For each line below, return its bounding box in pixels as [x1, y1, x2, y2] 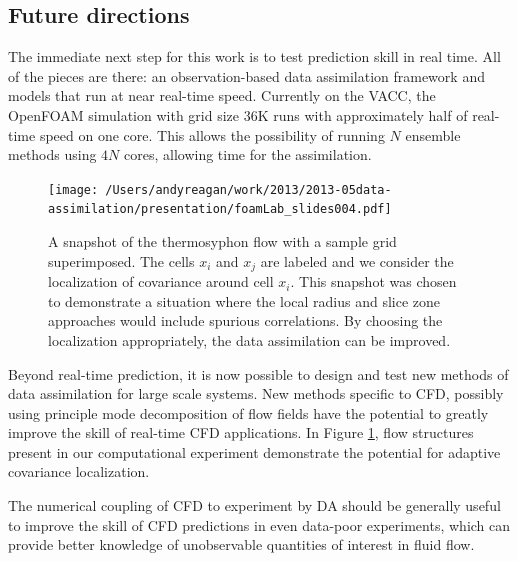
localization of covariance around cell [48, 271, 274, 292]
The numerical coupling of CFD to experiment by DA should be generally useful [8, 495, 501, 516]
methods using [8, 144, 97, 165]
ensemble [405, 124, 461, 145]
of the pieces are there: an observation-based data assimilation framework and [8, 65, 485, 86]
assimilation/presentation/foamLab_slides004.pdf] [48, 202, 392, 217]
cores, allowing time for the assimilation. [124, 144, 372, 165]
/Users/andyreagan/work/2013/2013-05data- [105, 182, 392, 197]
